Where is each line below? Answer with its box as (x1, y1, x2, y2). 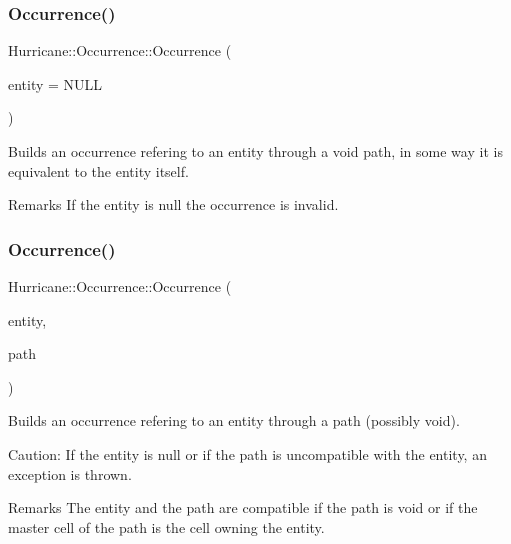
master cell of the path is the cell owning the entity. (8, 516, 325, 537)
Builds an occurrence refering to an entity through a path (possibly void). (8, 410, 460, 431)
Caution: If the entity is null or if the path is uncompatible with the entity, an (8, 443, 487, 464)
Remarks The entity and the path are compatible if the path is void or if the (8, 497, 478, 518)
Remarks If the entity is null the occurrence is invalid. (8, 194, 339, 215)
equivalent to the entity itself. (8, 160, 189, 181)
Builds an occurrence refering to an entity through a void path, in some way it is (8, 141, 503, 161)
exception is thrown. (8, 463, 132, 484)
